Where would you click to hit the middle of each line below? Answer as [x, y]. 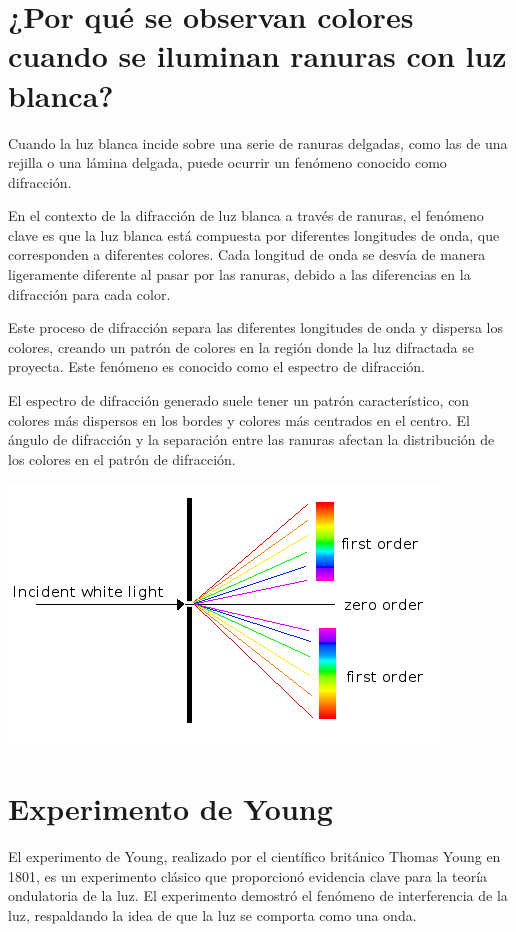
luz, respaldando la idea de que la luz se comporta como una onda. [212, 914]
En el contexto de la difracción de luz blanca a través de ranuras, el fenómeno [246, 215]
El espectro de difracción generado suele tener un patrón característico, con [239, 400]
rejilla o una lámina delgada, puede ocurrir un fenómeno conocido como [227, 162]
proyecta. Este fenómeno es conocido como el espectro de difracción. [216, 366]
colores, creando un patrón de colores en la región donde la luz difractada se [241, 346]
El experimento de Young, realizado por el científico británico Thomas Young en [254, 856]
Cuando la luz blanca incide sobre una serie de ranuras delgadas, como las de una [258, 142]
